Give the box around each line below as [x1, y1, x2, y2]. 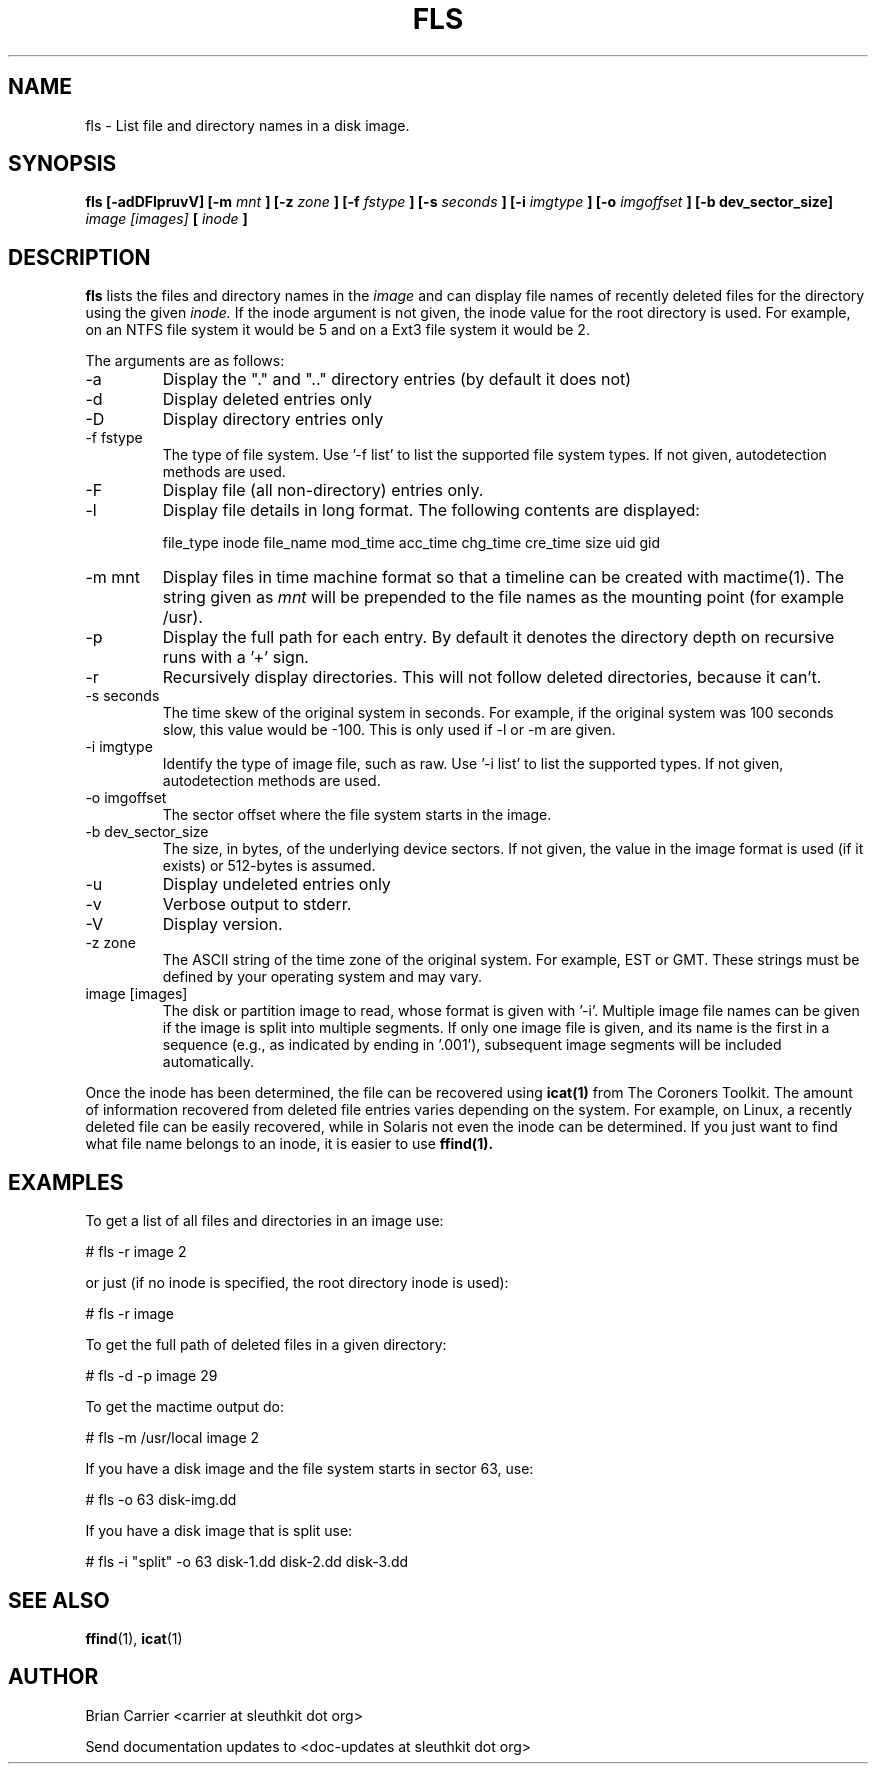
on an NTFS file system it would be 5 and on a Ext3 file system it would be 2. [85, 321, 590, 339]
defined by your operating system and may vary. [162, 968, 482, 986]
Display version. [162, 914, 283, 935]
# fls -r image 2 [85, 1243, 187, 1261]
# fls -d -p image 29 [85, 1367, 218, 1385]
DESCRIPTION [8, 244, 151, 270]
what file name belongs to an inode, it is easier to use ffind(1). [85, 1135, 494, 1153]
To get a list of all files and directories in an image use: [85, 1212, 444, 1230]
